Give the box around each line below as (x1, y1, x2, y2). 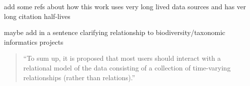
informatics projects (4, 36, 64, 47)
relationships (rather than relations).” (23, 72, 136, 82)
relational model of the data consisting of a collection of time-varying (23, 62, 231, 72)
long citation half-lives (4, 11, 70, 21)
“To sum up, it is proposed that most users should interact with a (23, 53, 221, 63)
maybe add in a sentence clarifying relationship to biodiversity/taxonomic (4, 27, 226, 37)
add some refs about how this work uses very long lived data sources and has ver (4, 1, 246, 11)
